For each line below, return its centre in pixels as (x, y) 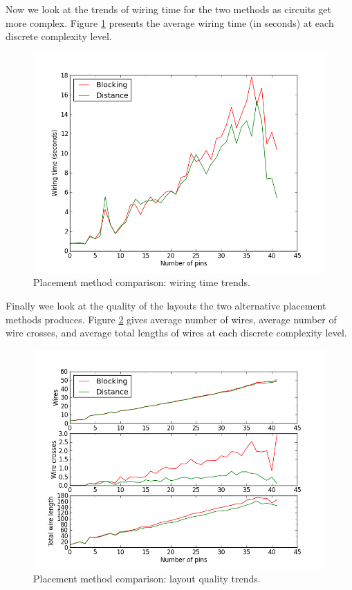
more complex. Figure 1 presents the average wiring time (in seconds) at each (170, 22)
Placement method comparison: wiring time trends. (142, 282)
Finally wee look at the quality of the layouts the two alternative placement (166, 305)
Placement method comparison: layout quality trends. (147, 579)
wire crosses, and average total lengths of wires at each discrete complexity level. (176, 333)
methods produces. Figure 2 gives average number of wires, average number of (171, 319)
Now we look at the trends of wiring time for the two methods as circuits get (168, 9)
